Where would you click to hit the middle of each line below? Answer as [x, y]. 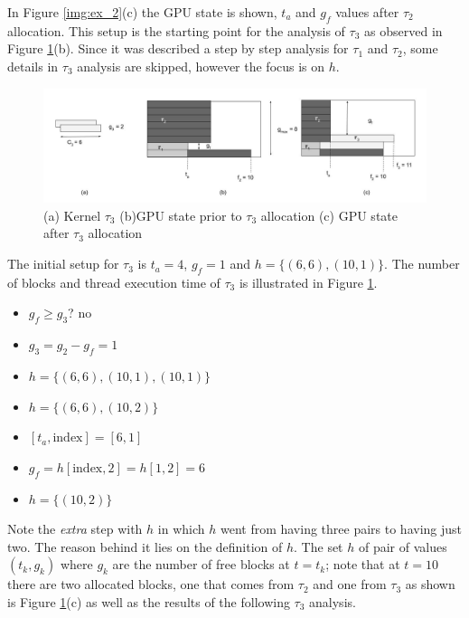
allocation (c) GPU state [329, 215]
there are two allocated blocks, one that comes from [151, 584]
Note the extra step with [75, 529]
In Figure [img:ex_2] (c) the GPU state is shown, [142, 12]
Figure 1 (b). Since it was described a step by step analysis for [178, 48]
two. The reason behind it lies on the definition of [145, 546]
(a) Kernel [72, 215]
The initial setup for [63, 264]
